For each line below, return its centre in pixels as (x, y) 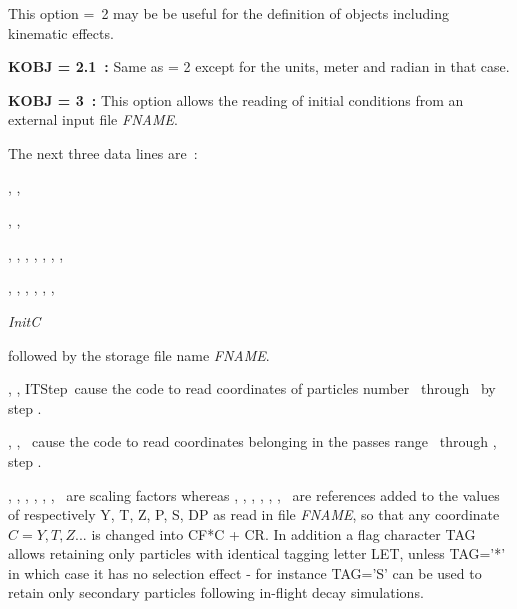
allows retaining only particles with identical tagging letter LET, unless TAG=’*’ (257, 553)
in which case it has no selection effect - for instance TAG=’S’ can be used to (245, 572)
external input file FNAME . (93, 119)
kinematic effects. (61, 32)
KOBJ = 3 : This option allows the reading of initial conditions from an (236, 99)
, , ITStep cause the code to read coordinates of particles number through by (252, 388)
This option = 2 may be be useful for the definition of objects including (228, 13)
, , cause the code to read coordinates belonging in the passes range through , (252, 441)
